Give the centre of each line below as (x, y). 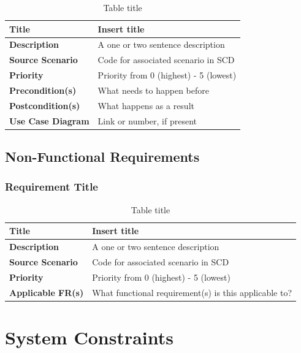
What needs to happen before (153, 90)
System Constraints (89, 337)
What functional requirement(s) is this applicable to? (192, 292)
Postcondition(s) (45, 105)
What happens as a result (146, 105)
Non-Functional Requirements (102, 157)
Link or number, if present (147, 120)
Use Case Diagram (49, 120)
